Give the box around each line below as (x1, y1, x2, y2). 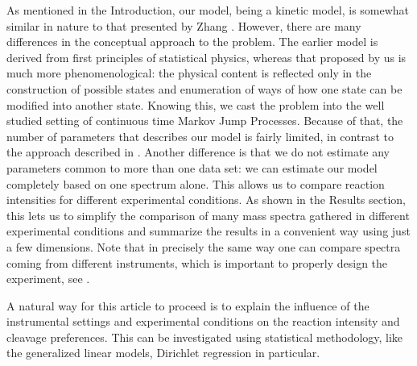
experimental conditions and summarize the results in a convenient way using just (6, 223, 411, 239)
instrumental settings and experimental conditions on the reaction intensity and (6, 313, 400, 330)
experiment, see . (6, 270, 90, 287)
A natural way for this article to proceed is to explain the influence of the (6, 297, 370, 314)
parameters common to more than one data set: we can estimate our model (6, 159, 378, 176)
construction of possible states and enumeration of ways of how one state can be (6, 80, 403, 97)
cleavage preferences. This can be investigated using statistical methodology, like (6, 328, 403, 345)
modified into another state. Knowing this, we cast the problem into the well (6, 96, 385, 113)
